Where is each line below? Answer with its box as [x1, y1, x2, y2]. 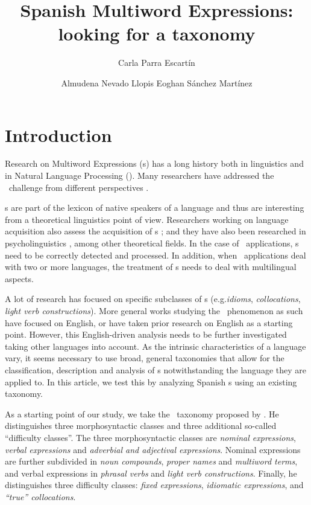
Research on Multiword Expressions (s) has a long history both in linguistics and [5, 157, 304, 170]
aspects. [5, 272, 34, 285]
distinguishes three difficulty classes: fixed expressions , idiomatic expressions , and [5, 478, 304, 491]
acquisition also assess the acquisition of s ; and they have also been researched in [5, 225, 306, 237]
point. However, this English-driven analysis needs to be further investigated [5, 328, 287, 341]
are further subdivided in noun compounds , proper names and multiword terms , [5, 455, 298, 468]
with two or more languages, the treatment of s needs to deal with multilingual [5, 260, 297, 273]
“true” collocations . [5, 490, 76, 503]
